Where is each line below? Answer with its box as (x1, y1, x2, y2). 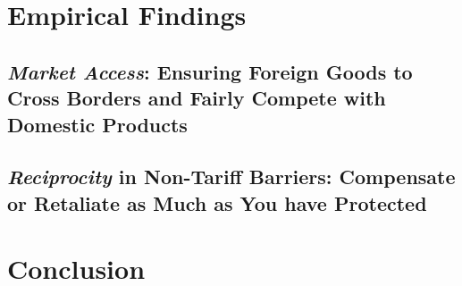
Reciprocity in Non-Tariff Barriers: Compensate (7, 163, 456, 190)
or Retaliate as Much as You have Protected (7, 189, 427, 216)
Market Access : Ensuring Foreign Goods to (7, 57, 413, 85)
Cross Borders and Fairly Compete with (7, 84, 386, 112)
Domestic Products (7, 110, 188, 138)
